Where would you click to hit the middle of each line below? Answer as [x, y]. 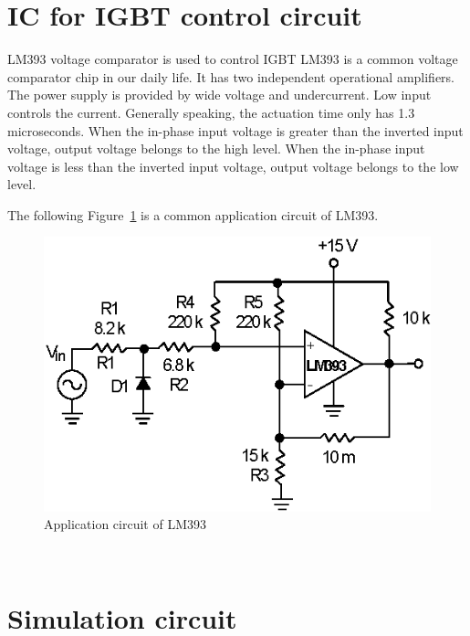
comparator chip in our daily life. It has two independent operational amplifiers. [231, 76]
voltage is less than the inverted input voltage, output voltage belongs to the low [233, 166]
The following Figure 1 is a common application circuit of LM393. [193, 214]
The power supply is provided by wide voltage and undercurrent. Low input [219, 95]
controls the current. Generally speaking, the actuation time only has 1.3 [211, 112]
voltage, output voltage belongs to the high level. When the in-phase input [216, 148]
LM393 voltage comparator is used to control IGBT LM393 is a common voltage [233, 59]
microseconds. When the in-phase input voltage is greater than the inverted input [235, 130]
